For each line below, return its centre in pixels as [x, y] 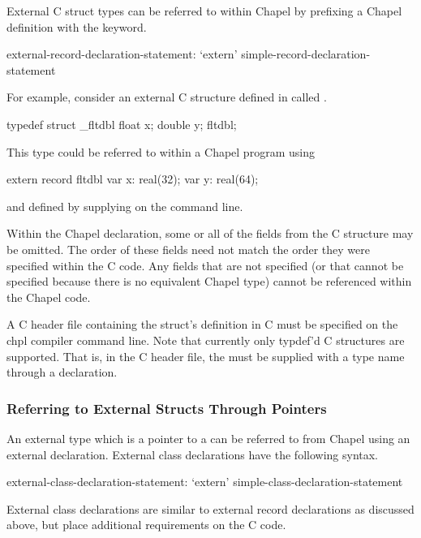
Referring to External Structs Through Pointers [167, 408]
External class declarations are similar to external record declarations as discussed [210, 508]
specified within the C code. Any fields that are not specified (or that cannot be [205, 265]
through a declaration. [62, 372]
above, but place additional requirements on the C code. [146, 525]
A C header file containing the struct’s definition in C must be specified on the [202, 324]
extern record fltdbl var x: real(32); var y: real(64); [133, 179]
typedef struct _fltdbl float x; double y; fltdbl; [122, 124]
